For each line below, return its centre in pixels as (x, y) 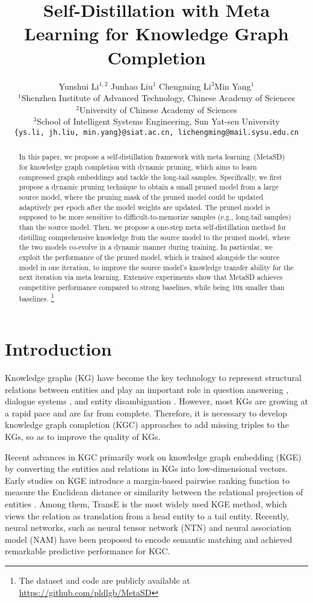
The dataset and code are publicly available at (104, 580)
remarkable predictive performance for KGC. (88, 551)
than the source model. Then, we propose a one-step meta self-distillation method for (153, 227)
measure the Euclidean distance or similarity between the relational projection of (154, 492)
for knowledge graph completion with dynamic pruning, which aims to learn (138, 166)
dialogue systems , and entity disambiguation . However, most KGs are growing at (156, 401)
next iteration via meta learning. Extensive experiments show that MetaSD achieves (151, 277)
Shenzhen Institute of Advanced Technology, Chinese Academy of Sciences (158, 98)
